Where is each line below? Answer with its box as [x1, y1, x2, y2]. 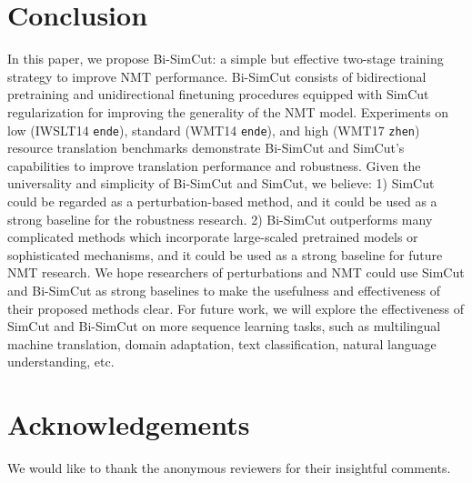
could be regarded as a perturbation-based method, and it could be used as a [7, 191, 437, 210]
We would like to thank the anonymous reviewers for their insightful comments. [7, 458, 451, 477]
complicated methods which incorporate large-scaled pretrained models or [7, 227, 418, 247]
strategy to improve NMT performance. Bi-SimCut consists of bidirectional [7, 66, 427, 86]
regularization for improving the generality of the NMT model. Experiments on [7, 102, 449, 121]
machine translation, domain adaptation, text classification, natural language [7, 334, 437, 353]
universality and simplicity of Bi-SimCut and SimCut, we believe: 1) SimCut [7, 174, 435, 193]
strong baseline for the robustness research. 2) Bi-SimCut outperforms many [7, 209, 433, 228]
